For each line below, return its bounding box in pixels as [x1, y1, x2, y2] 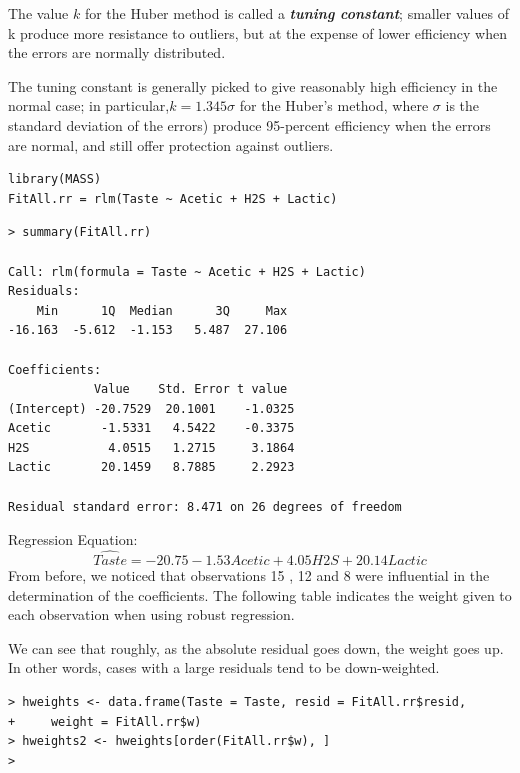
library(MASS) [8, 172, 102, 187]
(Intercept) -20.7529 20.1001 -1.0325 [8, 401, 295, 416]
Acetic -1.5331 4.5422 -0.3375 [8, 421, 295, 436]
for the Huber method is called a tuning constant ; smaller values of [84, 3, 509, 23]
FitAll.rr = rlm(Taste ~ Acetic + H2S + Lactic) [8, 191, 338, 206]
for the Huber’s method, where [239, 95, 429, 116]
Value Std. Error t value [93, 382, 288, 397]
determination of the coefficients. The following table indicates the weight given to [8, 584, 512, 605]
